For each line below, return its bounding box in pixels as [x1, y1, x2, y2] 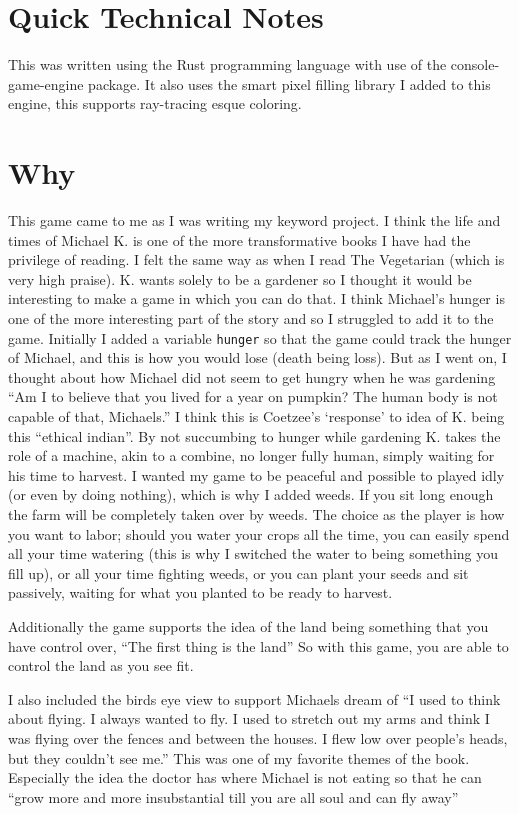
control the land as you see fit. [8, 655, 194, 676]
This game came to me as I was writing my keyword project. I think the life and [8, 210, 501, 231]
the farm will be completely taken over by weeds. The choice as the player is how [8, 504, 505, 524]
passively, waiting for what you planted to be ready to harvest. [8, 582, 393, 603]
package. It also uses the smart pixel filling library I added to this [88, 73, 491, 94]
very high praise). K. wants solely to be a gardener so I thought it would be [8, 268, 472, 289]
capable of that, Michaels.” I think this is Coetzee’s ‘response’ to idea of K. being [8, 406, 505, 427]
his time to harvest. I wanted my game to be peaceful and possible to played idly [8, 464, 505, 485]
